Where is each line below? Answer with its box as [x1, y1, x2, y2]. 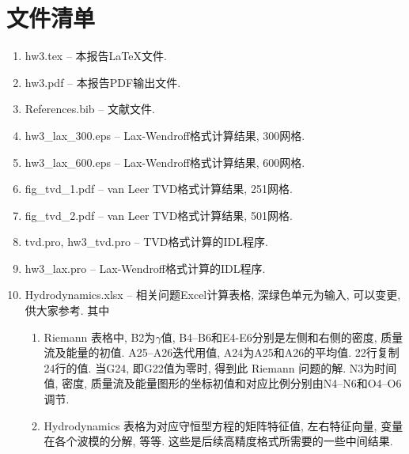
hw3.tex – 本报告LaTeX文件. [25, 47, 167, 64]
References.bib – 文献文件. [25, 100, 155, 117]
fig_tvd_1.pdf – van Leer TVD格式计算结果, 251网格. [25, 180, 293, 197]
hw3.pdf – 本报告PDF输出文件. [25, 74, 181, 90]
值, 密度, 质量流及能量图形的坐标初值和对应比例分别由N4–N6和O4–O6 [44, 375, 402, 392]
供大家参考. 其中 [25, 302, 110, 319]
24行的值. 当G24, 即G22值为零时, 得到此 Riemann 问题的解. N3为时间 [44, 359, 397, 376]
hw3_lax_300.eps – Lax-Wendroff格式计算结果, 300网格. [25, 127, 305, 143]
